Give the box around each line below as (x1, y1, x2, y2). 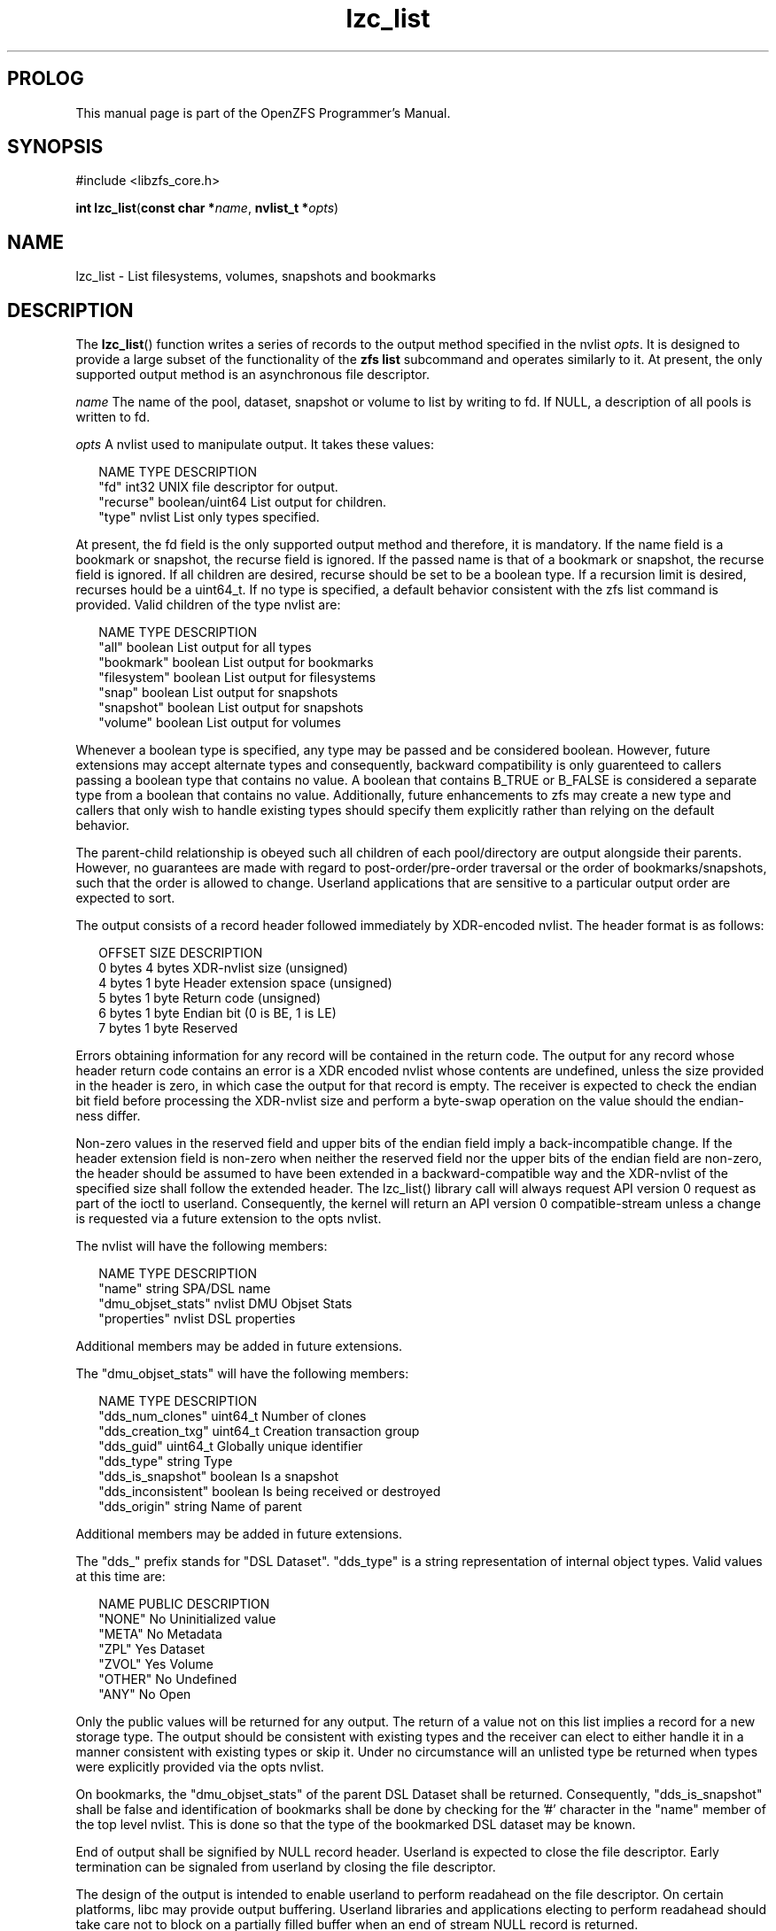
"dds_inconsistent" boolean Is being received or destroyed (98, 1484, 441, 1500)
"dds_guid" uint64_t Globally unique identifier (98, 1439, 363, 1454)
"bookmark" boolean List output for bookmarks (98, 655, 374, 671)
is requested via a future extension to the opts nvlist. (75, 1211, 382, 1227)
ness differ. (75, 1108, 141, 1124)
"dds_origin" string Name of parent (98, 1499, 302, 1515)
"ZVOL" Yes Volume (98, 1656, 213, 1672)
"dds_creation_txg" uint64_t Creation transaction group (98, 1423, 420, 1439)
